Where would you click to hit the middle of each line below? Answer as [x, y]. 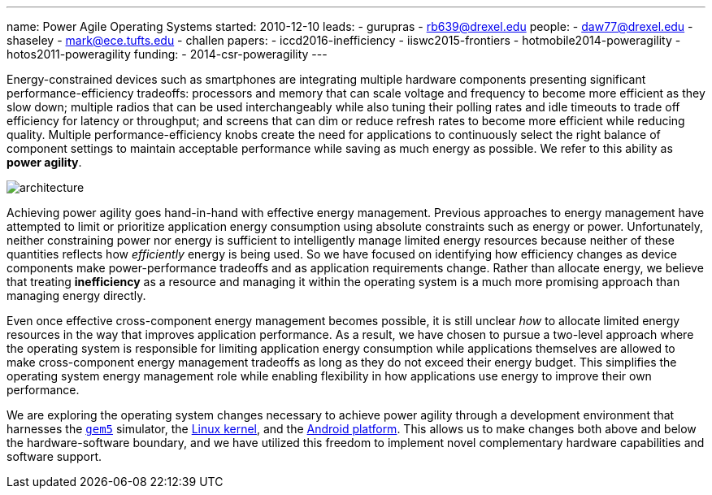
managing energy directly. [76, 295]
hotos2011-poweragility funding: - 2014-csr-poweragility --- [167, 54]
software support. [54, 456]
